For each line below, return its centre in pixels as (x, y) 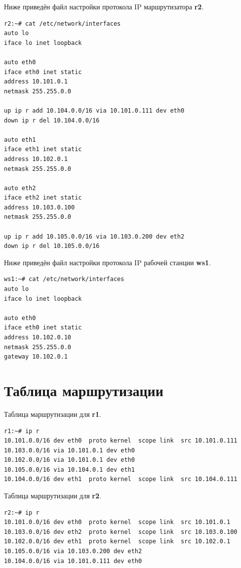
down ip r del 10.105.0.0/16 (52, 246)
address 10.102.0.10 (38, 337)
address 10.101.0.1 (36, 82)
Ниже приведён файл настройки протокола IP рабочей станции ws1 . (108, 262)
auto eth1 (20, 140)
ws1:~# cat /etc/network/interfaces (64, 279)
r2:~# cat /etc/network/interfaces (62, 23)
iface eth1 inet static (43, 149)
